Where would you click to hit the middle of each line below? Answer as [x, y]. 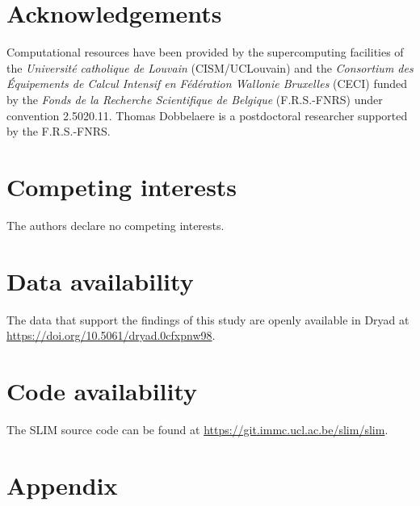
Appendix [62, 485]
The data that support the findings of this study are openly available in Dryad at [208, 319]
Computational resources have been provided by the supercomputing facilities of [205, 52]
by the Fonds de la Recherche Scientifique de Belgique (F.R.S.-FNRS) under [195, 99]
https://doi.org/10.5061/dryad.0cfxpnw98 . [111, 335]
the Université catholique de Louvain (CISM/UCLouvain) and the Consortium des [210, 67]
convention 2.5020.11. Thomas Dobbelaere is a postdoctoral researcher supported [207, 115]
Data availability [100, 280]
